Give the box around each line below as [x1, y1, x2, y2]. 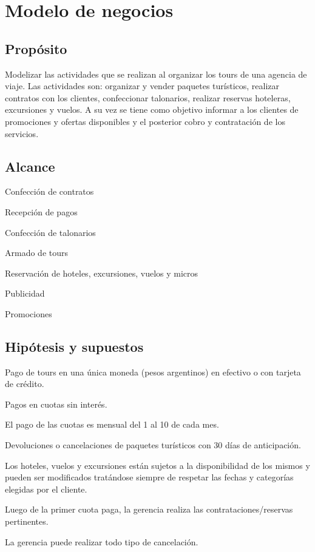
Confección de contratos [5, 185, 94, 198]
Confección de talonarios [5, 226, 96, 238]
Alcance [5, 157, 55, 175]
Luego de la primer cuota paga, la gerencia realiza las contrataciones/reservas [5, 503, 293, 516]
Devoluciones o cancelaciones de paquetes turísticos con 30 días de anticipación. [5, 439, 301, 451]
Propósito [5, 39, 67, 58]
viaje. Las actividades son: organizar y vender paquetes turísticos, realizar [5, 79, 280, 92]
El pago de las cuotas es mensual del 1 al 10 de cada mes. [5, 418, 219, 431]
